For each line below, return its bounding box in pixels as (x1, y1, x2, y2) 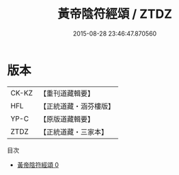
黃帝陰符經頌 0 (16, 161, 59, 169)
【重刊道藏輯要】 (39, 89, 94, 98)
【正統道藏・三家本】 (39, 127, 108, 137)
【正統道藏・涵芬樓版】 (39, 101, 115, 110)
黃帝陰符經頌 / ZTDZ (57, 6, 173, 22)
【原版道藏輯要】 (39, 114, 94, 124)
